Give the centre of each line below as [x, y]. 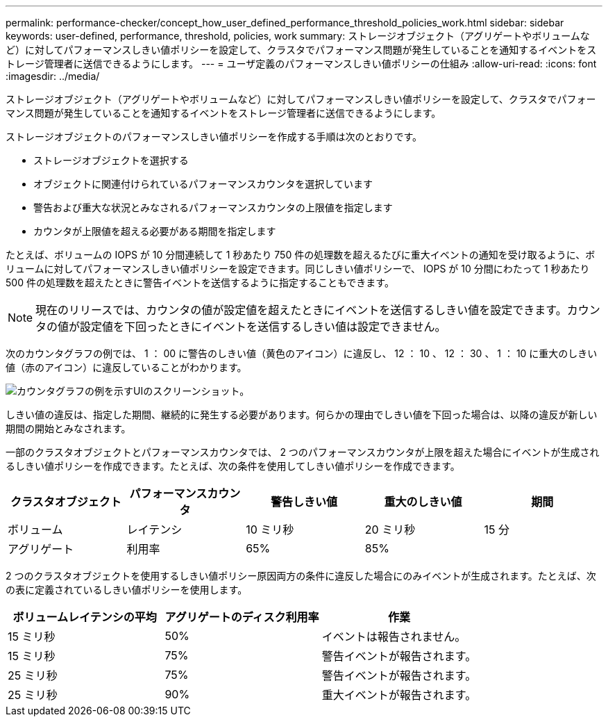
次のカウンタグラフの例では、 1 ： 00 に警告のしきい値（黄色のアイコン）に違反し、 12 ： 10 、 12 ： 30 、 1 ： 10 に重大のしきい [302, 353]
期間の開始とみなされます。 [68, 428]
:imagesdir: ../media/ [53, 76]
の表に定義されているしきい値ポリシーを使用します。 [127, 590]
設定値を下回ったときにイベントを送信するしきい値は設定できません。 [263, 327]
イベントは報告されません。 [394, 637]
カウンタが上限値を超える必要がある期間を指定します [155, 231]
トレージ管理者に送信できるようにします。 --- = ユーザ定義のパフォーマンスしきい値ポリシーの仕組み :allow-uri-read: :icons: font [301, 64]
